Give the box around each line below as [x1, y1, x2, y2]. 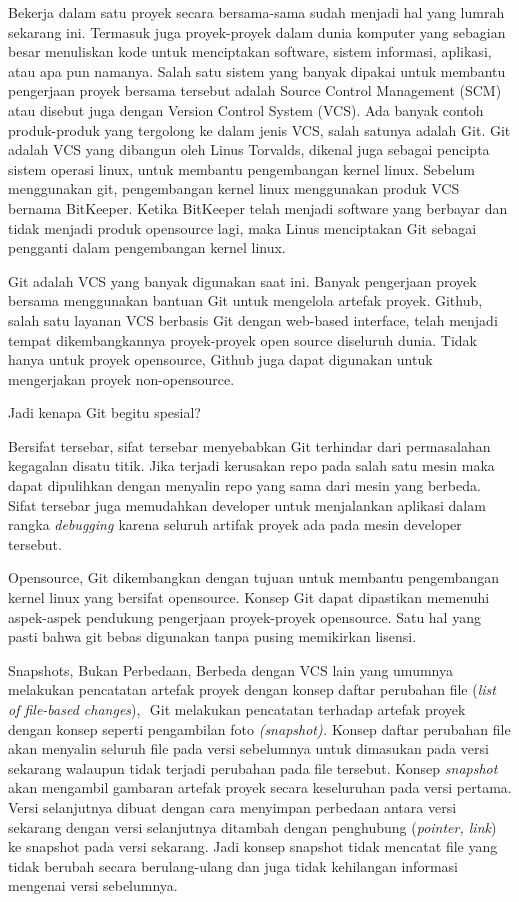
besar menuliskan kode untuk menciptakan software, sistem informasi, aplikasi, [8, 41, 492, 62]
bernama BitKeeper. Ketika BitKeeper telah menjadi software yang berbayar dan [8, 197, 508, 218]
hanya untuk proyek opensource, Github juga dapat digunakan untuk [8, 349, 433, 370]
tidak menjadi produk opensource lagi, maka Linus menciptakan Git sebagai [8, 217, 477, 238]
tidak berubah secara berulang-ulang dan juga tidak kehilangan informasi [8, 855, 458, 876]
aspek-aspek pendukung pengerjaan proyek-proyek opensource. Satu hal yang [8, 606, 481, 627]
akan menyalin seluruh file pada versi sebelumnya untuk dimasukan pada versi [8, 738, 489, 759]
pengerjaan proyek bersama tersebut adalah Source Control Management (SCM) [8, 80, 502, 101]
